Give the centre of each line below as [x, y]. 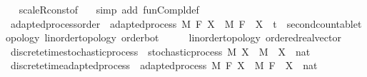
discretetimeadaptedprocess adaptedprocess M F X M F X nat [164, 65]
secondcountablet [324, 23]
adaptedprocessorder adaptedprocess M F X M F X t [144, 23]
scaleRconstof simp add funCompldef [109, 9]
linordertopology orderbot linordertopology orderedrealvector [193, 37]
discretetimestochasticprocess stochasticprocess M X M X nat [160, 51]
